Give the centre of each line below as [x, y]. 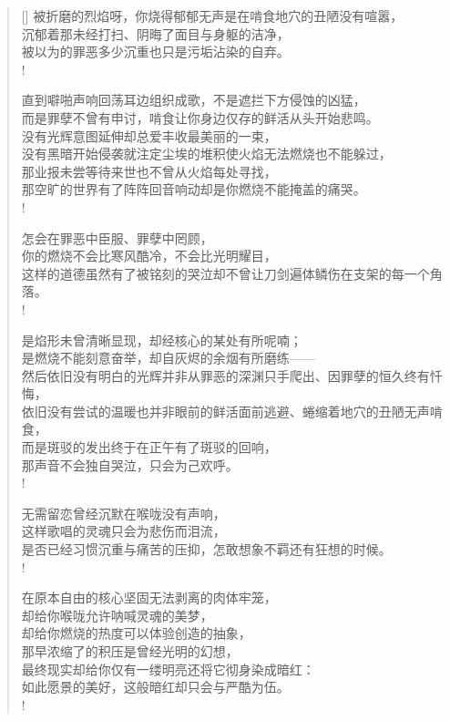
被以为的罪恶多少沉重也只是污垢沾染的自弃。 [155, 51]
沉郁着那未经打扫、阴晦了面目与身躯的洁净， [155, 33]
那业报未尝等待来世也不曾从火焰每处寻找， [149, 171]
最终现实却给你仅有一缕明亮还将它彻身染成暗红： [168, 669]
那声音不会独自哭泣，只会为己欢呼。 [130, 464]
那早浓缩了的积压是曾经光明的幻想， [130, 651]
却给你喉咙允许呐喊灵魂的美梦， [117, 615]
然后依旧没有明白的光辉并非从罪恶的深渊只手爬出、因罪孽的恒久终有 [225, 375]
